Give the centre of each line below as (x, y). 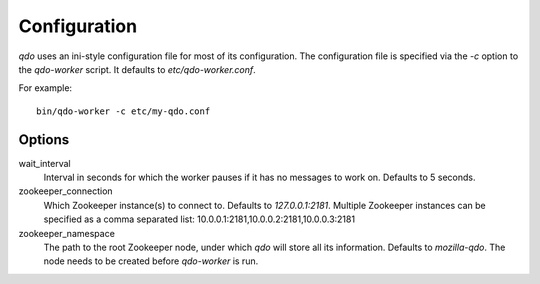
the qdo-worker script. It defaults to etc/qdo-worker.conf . (137, 69)
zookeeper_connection (66, 191)
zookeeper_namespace (66, 233)
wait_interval (44, 163)
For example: (45, 88)
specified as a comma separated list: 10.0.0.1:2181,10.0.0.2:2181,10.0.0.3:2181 (199, 219)
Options (44, 139)
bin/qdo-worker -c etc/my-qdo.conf (123, 111)
